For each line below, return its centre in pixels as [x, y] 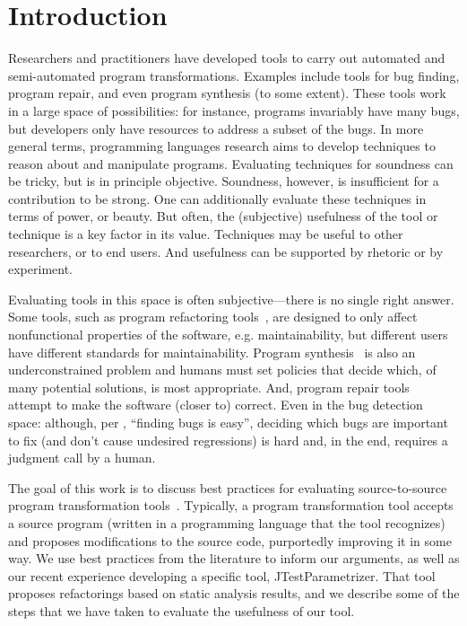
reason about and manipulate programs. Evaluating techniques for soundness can [231, 163]
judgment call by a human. [82, 458]
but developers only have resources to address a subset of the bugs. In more [216, 128]
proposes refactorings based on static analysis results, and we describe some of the [234, 593]
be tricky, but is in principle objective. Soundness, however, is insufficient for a [224, 181]
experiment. [40, 269]
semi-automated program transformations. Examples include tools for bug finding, [234, 75]
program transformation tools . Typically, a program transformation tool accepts [231, 505]
